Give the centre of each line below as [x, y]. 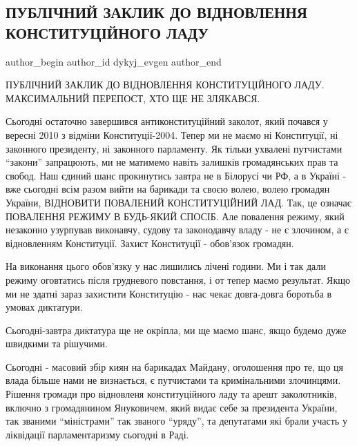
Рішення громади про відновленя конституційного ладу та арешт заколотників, [171, 394]
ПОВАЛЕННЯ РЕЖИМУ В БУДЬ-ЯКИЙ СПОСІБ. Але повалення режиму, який [175, 216]
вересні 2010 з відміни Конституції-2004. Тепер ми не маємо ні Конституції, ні [172, 134]
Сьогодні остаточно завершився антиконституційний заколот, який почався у [167, 121]
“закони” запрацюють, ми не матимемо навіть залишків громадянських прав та [172, 162]
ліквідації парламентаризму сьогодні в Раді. [97, 434]
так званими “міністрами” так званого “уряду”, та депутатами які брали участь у [176, 421]
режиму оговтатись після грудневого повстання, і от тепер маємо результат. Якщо [178, 279]
